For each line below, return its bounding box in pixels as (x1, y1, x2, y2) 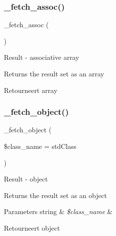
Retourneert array (4, 85, 58, 95)
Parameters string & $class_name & (4, 206, 113, 217)
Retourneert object (4, 222, 60, 233)
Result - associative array (4, 52, 79, 62)
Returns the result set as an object (4, 190, 107, 200)
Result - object (4, 174, 48, 184)
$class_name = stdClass (4, 141, 77, 151)
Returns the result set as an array (4, 69, 104, 78)
